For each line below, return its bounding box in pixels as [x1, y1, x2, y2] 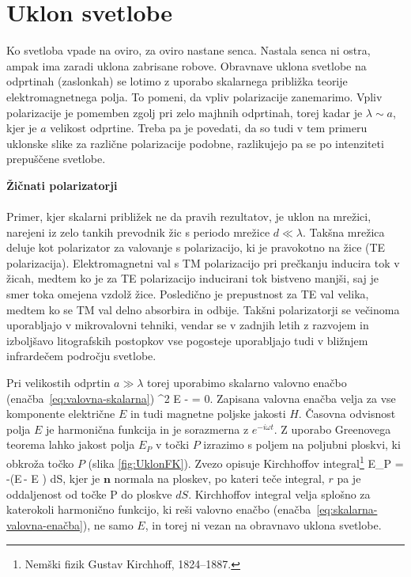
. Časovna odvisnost [298, 405, 396, 422]
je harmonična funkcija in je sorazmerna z [46, 420, 249, 437]
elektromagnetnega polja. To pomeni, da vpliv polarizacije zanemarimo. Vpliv [6, 88, 383, 104]
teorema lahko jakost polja [6, 436, 135, 453]
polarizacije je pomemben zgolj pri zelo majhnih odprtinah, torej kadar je [6, 104, 363, 120]
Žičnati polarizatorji [6, 177, 118, 193]
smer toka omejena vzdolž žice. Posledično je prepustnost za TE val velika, [6, 286, 369, 302]
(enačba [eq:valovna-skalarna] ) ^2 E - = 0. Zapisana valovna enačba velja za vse [6, 389, 396, 406]
